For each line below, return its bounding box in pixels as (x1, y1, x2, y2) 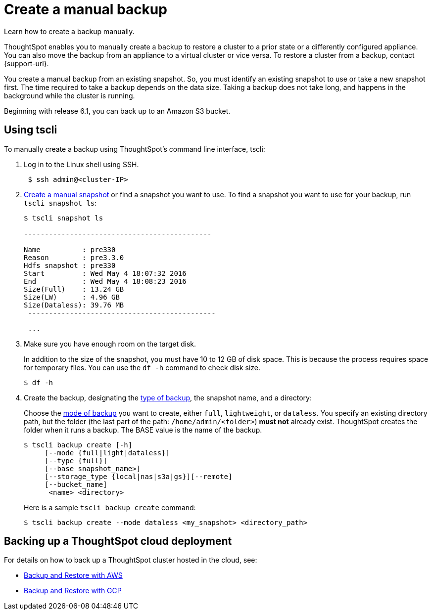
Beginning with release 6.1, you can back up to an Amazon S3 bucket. (4, 106, 231, 115)
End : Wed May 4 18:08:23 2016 (24, 277, 187, 285)
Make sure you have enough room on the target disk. (24, 339, 196, 348)
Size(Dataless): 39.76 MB (24, 301, 124, 309)
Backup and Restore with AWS (24, 571, 123, 580)
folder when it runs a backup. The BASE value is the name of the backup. (24, 425, 262, 434)
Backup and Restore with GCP (24, 586, 122, 595)
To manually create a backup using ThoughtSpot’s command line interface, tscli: (4, 144, 265, 153)
